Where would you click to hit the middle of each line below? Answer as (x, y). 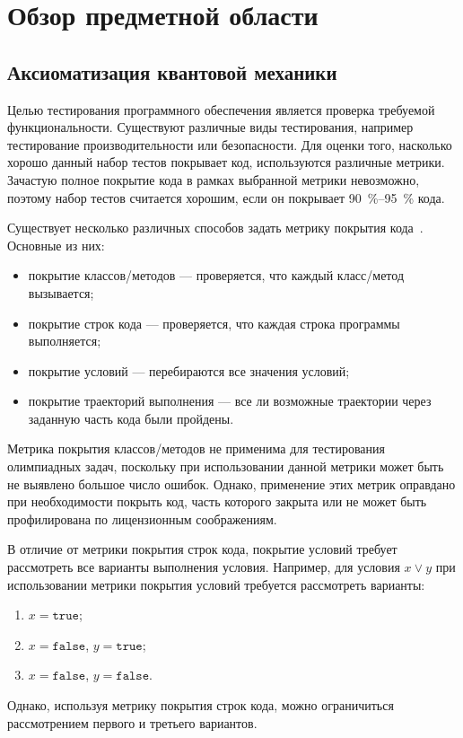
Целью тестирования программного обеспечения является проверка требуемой (221, 109)
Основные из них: (56, 245)
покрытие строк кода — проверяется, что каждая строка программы (214, 323)
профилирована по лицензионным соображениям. (142, 518)
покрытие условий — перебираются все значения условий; (189, 370)
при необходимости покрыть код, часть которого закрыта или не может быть (217, 501)
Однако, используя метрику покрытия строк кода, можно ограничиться (201, 705)
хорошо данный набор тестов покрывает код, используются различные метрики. (226, 162)
